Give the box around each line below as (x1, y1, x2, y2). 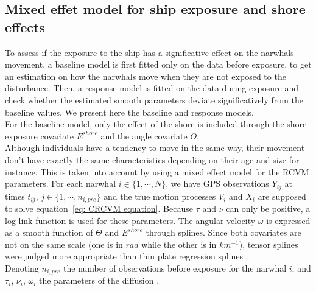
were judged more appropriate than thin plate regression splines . (5, 250, 248, 262)
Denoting (5, 262, 39, 274)
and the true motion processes (104, 189, 216, 202)
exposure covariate (5, 129, 74, 142)
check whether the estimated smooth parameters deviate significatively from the (5, 93, 304, 106)
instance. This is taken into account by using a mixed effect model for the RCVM (5, 165, 309, 178)
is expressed (266, 214, 311, 226)
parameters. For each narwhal (5, 177, 116, 190)
